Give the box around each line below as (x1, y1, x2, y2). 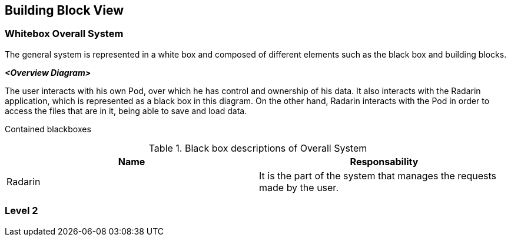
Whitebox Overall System (5, 28, 124, 40)
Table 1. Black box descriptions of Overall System (148, 142, 367, 154)
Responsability (350, 155, 419, 168)
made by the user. (259, 181, 339, 193)
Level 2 (5, 205, 38, 217)
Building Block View (5, 3, 124, 18)
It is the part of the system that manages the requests (259, 169, 496, 182)
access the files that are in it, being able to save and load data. (5, 105, 247, 116)
